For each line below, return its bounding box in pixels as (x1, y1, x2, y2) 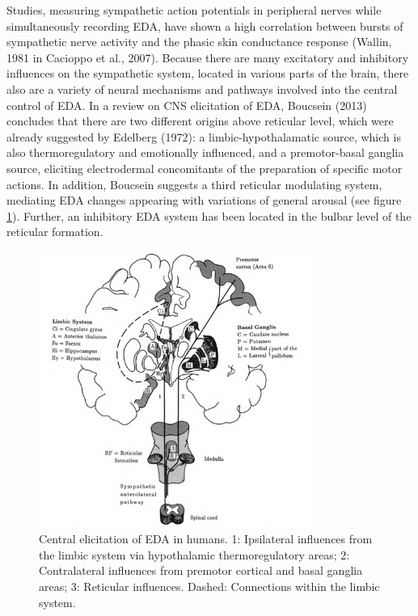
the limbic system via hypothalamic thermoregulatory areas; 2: (39, 546, 350, 563)
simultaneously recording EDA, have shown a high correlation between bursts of (6, 17, 403, 34)
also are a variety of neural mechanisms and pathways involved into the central (6, 80, 398, 97)
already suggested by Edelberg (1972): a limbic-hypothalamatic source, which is (6, 128, 401, 145)
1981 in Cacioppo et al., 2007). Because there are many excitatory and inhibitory (6, 49, 409, 65)
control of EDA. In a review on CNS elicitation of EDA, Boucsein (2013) (6, 96, 367, 113)
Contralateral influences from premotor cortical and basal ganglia (39, 562, 363, 579)
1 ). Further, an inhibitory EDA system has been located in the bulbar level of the (6, 207, 412, 224)
